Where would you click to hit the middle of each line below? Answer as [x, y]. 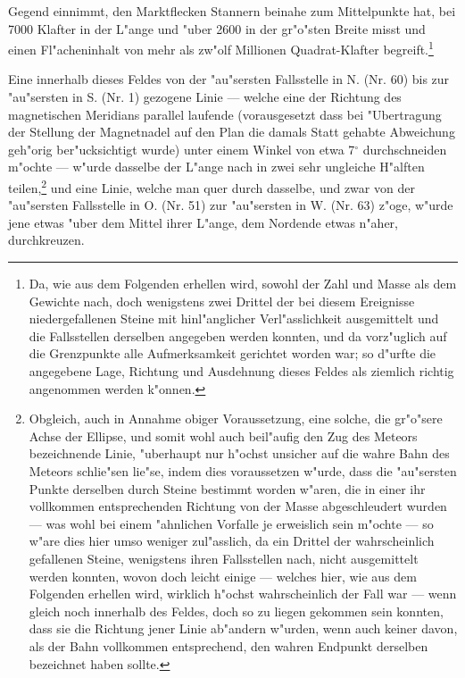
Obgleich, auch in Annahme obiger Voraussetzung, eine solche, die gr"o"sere [236, 419]
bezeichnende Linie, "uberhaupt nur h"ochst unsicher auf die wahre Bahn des [239, 453]
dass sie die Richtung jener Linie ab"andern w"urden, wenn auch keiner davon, [243, 628]
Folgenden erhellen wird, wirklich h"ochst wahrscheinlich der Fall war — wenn [243, 594]
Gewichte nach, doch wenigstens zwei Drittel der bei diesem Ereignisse [222, 301]
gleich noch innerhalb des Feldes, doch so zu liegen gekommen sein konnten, [236, 611]
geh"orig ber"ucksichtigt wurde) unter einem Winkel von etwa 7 [182, 149]
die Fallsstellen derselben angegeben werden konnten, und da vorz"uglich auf [238, 335]
